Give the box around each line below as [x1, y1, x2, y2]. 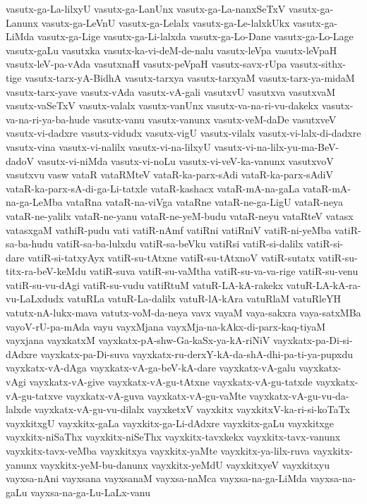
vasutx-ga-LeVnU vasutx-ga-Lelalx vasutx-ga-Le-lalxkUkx [41, 15, 290, 30]
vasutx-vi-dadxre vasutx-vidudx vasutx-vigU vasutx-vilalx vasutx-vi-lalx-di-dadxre [6, 125, 361, 140]
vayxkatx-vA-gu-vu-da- [249, 388, 349, 402]
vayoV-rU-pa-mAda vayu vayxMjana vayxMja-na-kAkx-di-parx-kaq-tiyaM [6, 319, 326, 333]
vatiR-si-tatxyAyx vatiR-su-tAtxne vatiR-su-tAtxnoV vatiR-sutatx [28, 250, 315, 264]
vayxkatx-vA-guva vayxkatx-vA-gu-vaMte [66, 388, 246, 402]
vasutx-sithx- [289, 56, 347, 71]
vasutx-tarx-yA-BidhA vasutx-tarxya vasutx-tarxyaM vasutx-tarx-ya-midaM [25, 70, 355, 85]
